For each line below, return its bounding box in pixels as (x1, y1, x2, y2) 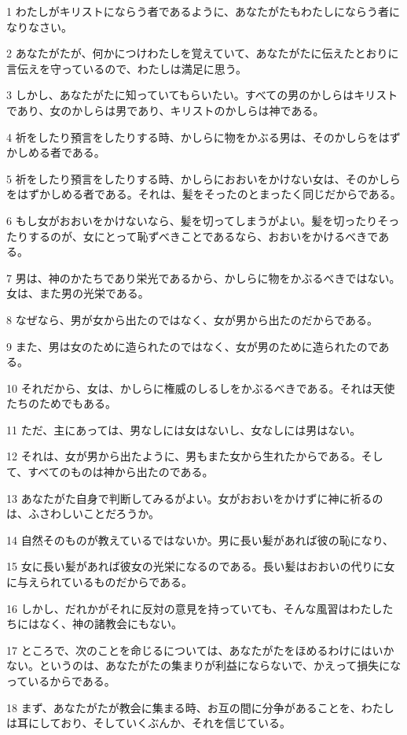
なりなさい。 (6, 18, 72, 35)
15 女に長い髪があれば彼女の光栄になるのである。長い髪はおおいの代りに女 (6, 558, 395, 574)
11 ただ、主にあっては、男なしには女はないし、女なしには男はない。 (6, 421, 361, 438)
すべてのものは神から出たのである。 (27, 464, 214, 480)
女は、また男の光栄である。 (6, 285, 149, 301)
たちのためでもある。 (6, 395, 116, 412)
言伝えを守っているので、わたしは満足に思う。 (6, 60, 247, 76)
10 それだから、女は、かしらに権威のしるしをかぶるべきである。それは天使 (6, 379, 395, 396)
